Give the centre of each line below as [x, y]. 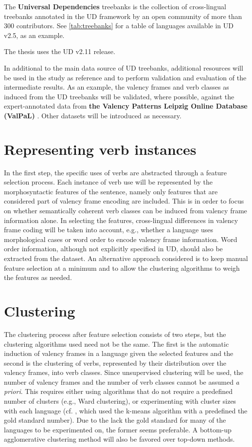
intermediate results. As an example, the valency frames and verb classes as [117, 87]
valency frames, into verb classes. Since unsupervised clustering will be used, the [124, 372]
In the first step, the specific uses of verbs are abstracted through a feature [116, 172]
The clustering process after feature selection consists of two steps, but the [115, 334]
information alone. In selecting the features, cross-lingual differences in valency [121, 220]
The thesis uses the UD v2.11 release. [60, 51]
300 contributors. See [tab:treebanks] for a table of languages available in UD [119, 26]
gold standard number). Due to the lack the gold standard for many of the [115, 420]
